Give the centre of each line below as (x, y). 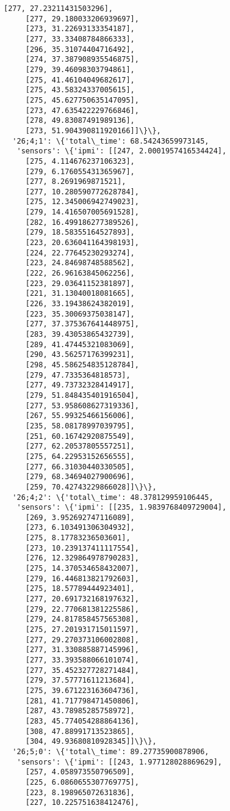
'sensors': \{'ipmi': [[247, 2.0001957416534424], (122, 151)
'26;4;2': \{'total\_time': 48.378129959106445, (113, 497)
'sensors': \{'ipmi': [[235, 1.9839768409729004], (122, 508)
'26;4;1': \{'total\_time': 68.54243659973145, (111, 141)
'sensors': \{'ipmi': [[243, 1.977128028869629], (119, 762)
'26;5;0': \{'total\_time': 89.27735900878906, (111, 751)
